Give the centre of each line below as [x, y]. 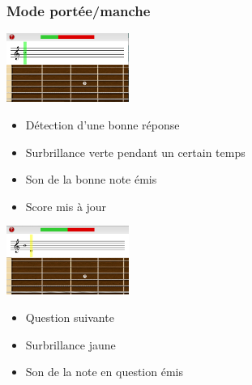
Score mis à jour [66, 206]
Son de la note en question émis [104, 372]
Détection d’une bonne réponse [103, 124]
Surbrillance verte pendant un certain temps [135, 152]
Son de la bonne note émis [91, 179]
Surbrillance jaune [70, 344]
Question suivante [70, 317]
